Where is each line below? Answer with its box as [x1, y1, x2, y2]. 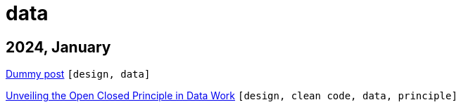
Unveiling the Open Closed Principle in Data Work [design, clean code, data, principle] [6, 90, 457, 102]
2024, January [6, 38, 111, 56]
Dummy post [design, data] [6, 68, 151, 80]
